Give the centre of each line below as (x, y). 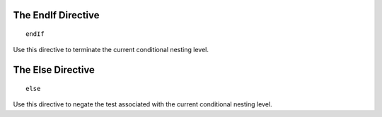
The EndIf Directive (56, 15)
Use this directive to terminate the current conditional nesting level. (111, 50)
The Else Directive (54, 70)
